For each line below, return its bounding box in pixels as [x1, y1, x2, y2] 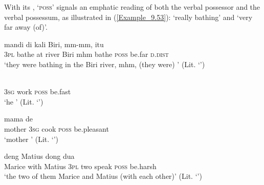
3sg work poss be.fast [4, 86, 71, 97]
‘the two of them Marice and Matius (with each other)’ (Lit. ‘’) [4, 171, 202, 181]
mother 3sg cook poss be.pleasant [4, 123, 109, 134]
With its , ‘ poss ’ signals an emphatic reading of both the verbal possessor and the [4, 2, 260, 12]
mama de [4, 113, 33, 124]
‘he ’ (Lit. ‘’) [4, 96, 43, 107]
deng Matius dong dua [4, 151, 75, 161]
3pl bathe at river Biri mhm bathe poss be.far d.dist [4, 49, 169, 59]
